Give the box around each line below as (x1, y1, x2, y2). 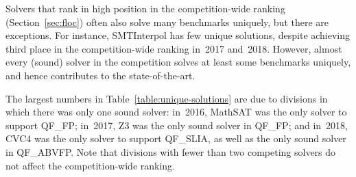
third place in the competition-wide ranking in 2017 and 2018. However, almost (5, 41, 342, 55)
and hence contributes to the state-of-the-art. (5, 68, 195, 82)
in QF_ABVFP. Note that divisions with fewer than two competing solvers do (5, 144, 336, 159)
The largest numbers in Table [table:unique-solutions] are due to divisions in (5, 91, 328, 105)
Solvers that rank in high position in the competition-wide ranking (5, 1, 285, 15)
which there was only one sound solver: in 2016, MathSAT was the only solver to (5, 105, 347, 119)
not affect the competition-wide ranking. (5, 158, 175, 172)
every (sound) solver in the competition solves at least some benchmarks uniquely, (5, 55, 351, 69)
